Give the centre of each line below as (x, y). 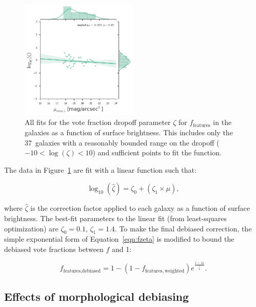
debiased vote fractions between (54, 249)
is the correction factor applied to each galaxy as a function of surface (140, 208)
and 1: (122, 249)
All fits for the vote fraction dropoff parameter (98, 122)
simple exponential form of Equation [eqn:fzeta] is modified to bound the (119, 239)
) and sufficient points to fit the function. (157, 152)
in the (222, 122)
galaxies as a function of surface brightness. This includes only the (129, 132)
